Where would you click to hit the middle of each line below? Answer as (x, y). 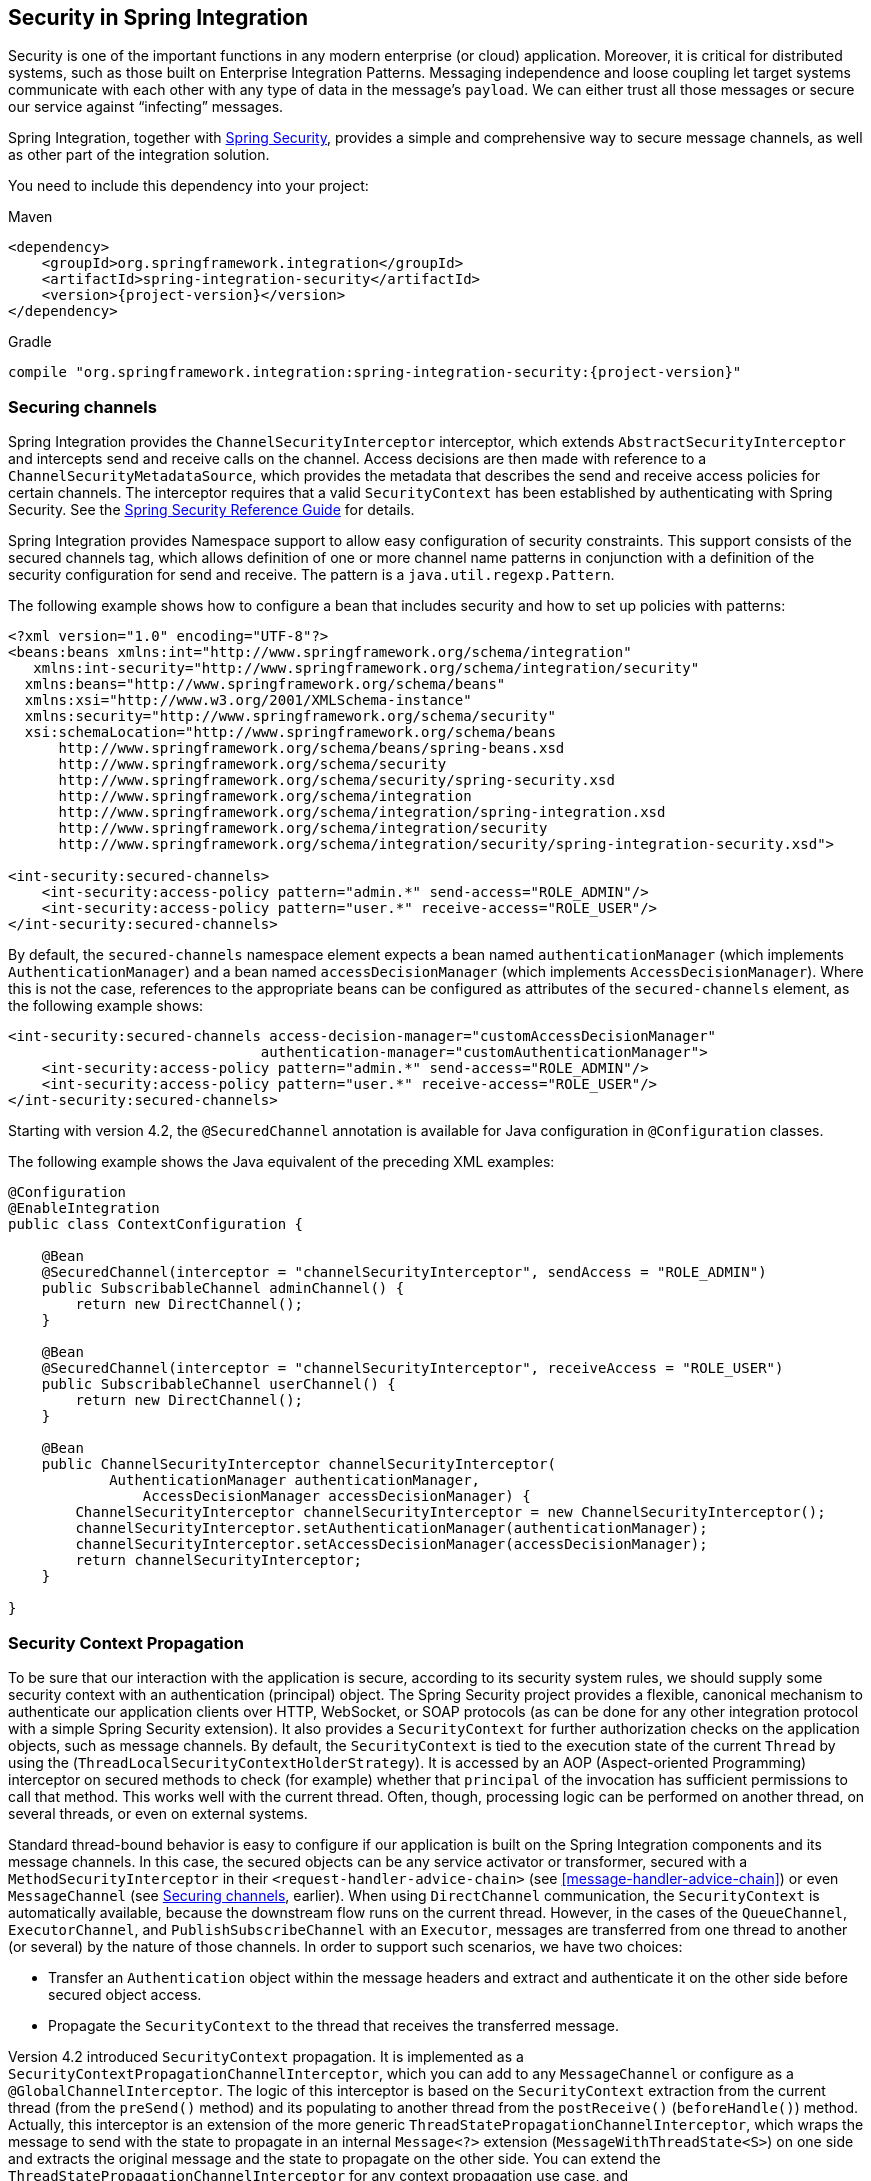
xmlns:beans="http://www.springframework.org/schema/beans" (265, 684)
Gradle (30, 342)
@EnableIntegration (84, 1208)
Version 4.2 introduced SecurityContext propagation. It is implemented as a (266, 2056)
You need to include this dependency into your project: (188, 186)
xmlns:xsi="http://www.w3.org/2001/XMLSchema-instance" (248, 700)
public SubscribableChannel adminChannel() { (223, 1288)
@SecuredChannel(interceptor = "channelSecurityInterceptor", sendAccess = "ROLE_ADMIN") (404, 1272)
